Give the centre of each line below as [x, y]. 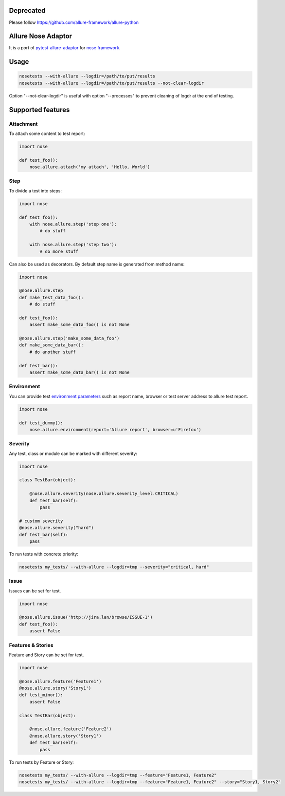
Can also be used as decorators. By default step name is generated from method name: [97, 264]
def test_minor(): [41, 695]
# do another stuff [53, 352]
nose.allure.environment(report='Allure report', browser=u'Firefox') [116, 429]
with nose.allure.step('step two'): [73, 245]
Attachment [23, 124]
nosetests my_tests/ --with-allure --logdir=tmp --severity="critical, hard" [114, 567]
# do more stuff [59, 251]
